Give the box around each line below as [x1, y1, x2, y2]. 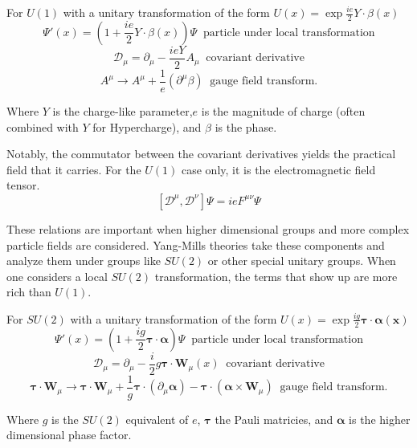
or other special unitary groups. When [207, 252, 396, 269]
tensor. [6, 177, 40, 193]
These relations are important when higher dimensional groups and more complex [6, 220, 410, 237]
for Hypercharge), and [92, 118, 202, 135]
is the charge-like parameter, [52, 102, 193, 119]
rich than [6, 283, 51, 300]
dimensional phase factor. [6, 426, 132, 443]
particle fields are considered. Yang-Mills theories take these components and [6, 236, 385, 253]
